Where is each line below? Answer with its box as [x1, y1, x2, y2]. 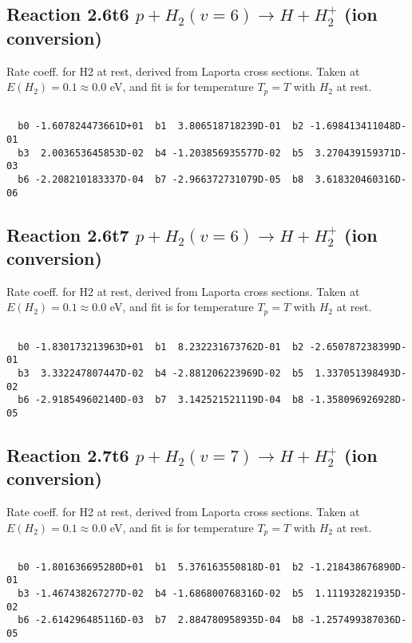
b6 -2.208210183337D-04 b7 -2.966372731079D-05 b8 [18, 173, 304, 185]
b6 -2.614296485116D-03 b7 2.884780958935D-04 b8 [18, 614, 304, 626]
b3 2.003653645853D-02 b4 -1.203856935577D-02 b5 [18, 147, 304, 159]
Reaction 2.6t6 [6, 2, 129, 26]
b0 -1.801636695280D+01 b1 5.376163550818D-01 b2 [18, 561, 304, 573]
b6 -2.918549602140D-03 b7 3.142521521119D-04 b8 [18, 394, 304, 406]
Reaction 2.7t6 [6, 442, 129, 467]
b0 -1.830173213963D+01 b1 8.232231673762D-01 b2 [18, 341, 304, 353]
